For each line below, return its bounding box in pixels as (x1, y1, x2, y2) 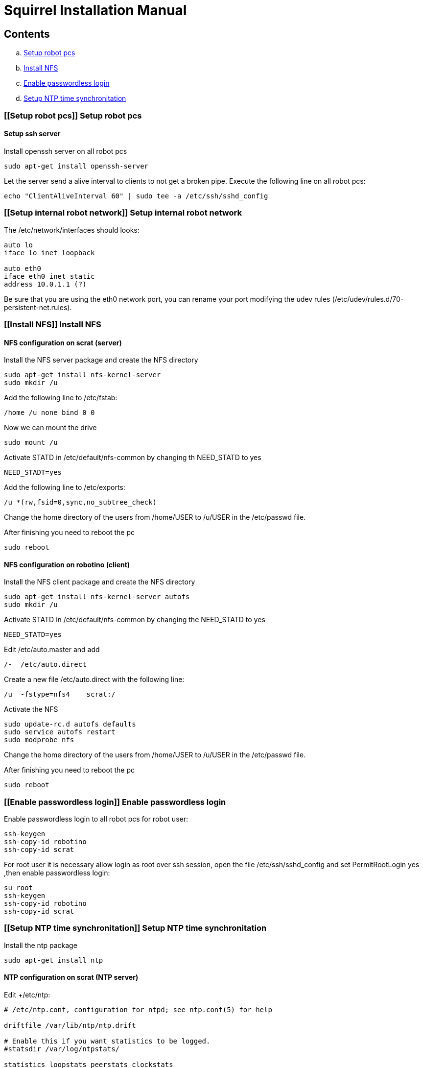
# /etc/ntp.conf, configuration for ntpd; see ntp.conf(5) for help (4, 1006, 272, 1014)
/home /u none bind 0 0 (4, 409, 95, 417)
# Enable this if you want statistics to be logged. (4, 1037, 211, 1045)
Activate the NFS (4, 705, 58, 714)
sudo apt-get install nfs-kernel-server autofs (4, 593, 190, 601)
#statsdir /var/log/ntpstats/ (4, 1045, 120, 1053)
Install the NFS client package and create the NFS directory (4, 578, 195, 586)
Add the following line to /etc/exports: (4, 483, 125, 492)
